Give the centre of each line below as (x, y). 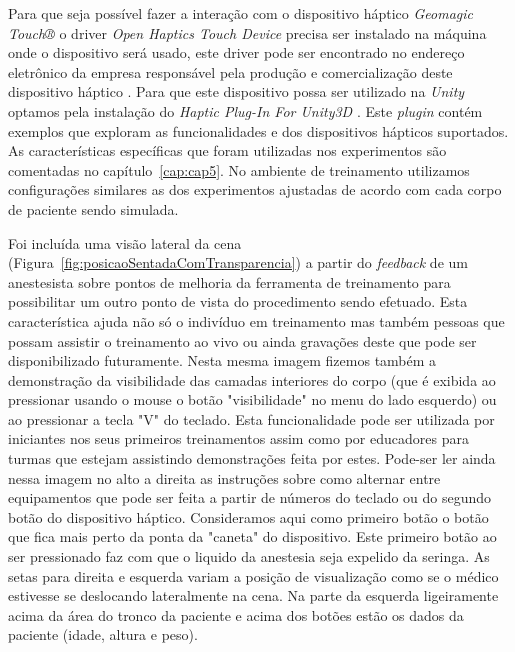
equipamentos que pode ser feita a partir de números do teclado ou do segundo (250, 497)
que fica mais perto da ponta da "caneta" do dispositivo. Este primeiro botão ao (252, 536)
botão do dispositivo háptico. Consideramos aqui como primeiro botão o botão (248, 516)
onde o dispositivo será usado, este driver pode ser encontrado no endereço (236, 52)
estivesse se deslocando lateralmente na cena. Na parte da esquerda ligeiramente (253, 595)
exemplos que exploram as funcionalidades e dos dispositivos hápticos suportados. (258, 130)
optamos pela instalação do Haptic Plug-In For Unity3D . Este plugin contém (245, 110)
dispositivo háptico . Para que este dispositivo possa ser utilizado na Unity (236, 91)
